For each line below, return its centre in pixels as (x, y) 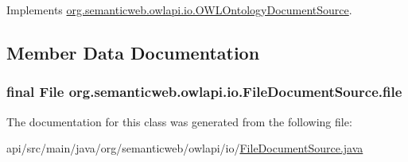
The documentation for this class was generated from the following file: (179, 121)
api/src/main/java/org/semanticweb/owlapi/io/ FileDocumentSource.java (185, 148)
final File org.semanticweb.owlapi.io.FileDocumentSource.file (204, 92)
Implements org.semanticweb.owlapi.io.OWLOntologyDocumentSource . (179, 10)
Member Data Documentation (133, 52)
